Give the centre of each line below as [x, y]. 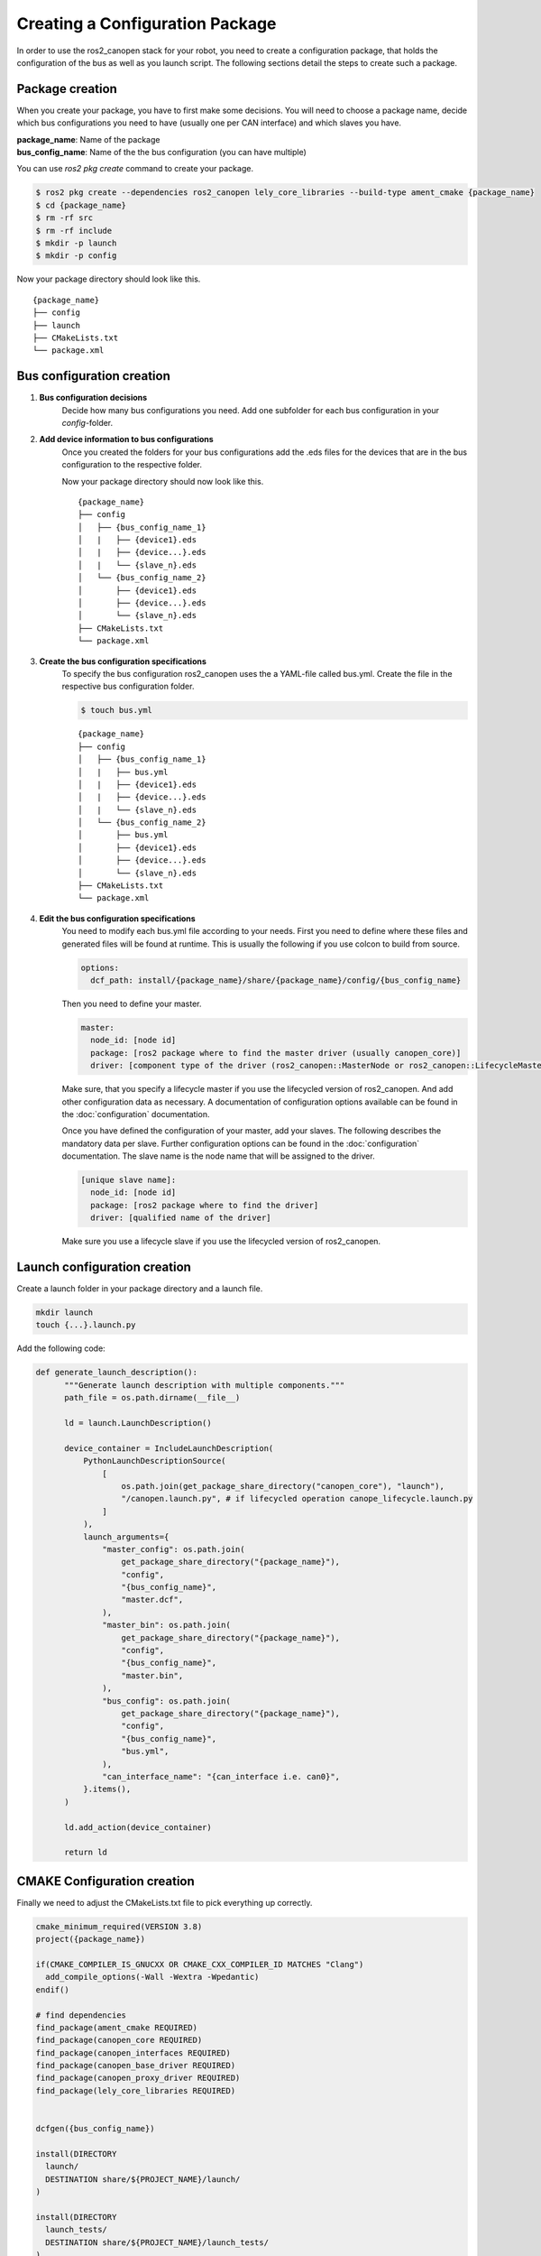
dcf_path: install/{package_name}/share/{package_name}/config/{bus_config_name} [276, 980]
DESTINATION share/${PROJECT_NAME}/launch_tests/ [157, 2242]
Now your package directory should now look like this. [163, 481]
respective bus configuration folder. [128, 687]
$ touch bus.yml [117, 710]
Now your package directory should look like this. [109, 279]
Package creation [67, 89]
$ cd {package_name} [81, 205]
